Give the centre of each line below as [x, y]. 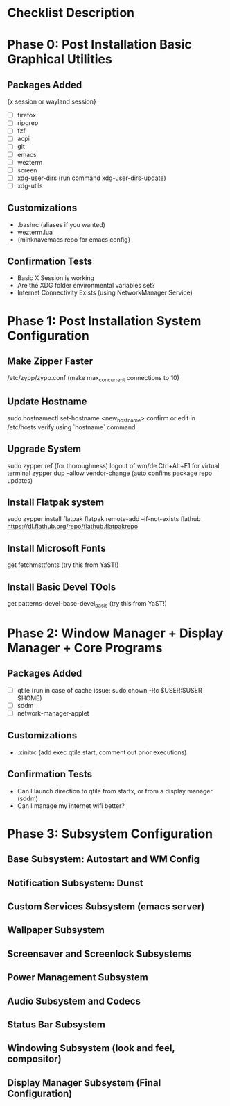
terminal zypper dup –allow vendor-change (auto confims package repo [110, 473]
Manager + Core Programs [85, 648]
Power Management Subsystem [78, 977]
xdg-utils [30, 185]
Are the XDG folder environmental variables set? [86, 286]
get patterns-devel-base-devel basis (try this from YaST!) [87, 604]
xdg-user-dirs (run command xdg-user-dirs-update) [91, 178]
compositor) [34, 1059]
